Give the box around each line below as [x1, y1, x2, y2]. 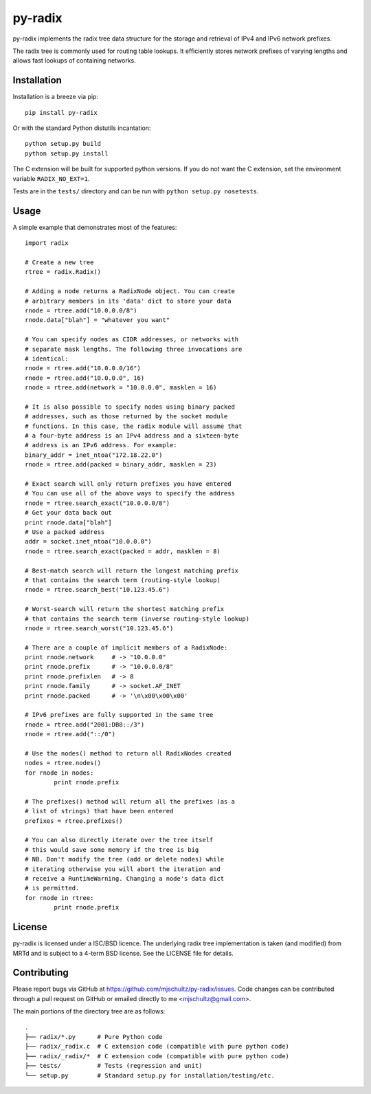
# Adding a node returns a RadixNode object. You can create [25, 288, 235, 295]
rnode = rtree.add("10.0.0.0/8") [25, 307, 137, 314]
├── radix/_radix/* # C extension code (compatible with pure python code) [25, 1052, 290, 1060]
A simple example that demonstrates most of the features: [12, 223, 177, 231]
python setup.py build [25, 140, 102, 148]
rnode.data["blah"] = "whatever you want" [25, 317, 170, 324]
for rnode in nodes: [25, 769, 94, 777]
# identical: [25, 354, 69, 363]
